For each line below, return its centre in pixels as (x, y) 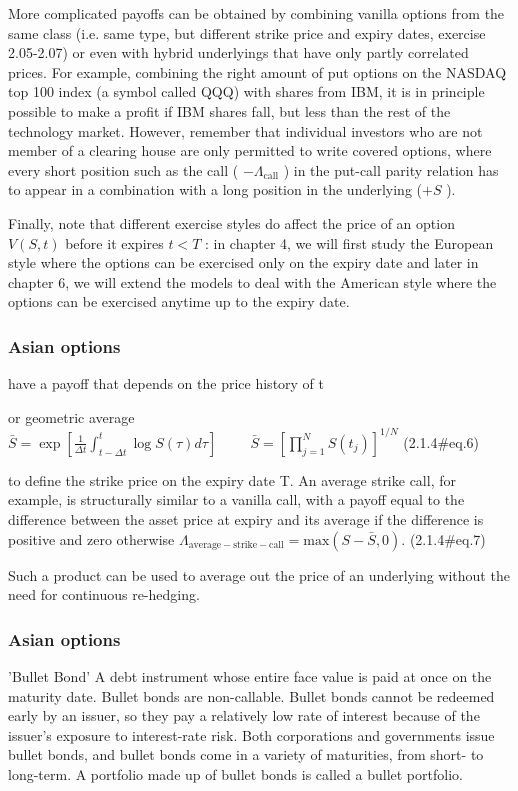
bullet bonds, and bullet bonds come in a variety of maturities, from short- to (246, 754)
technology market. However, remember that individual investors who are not (245, 130)
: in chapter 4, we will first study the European (349, 242)
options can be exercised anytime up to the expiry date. (179, 301)
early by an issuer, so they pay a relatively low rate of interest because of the (244, 715)
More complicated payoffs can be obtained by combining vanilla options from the (256, 13)
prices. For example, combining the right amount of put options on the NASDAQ (257, 71)
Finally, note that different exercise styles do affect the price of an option (231, 222)
